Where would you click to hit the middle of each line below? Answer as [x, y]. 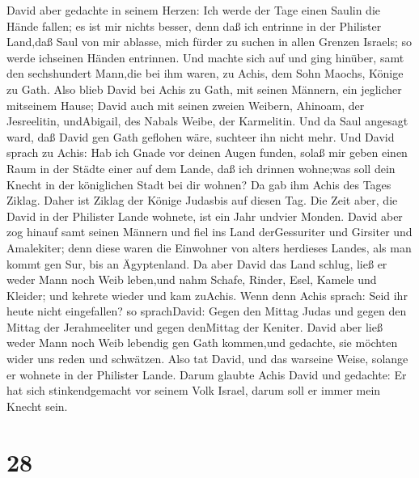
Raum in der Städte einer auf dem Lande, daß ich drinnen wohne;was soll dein [201, 168]
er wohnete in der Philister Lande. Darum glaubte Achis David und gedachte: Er [207, 374]
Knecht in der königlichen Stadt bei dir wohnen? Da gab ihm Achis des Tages [199, 184]
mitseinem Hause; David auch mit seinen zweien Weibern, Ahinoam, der [186, 105]
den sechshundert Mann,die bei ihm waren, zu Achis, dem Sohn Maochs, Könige [205, 73]
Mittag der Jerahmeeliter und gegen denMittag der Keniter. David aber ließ [195, 326]
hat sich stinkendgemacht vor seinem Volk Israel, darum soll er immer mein [194, 390]
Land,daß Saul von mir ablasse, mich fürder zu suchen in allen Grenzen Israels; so [209, 42]
